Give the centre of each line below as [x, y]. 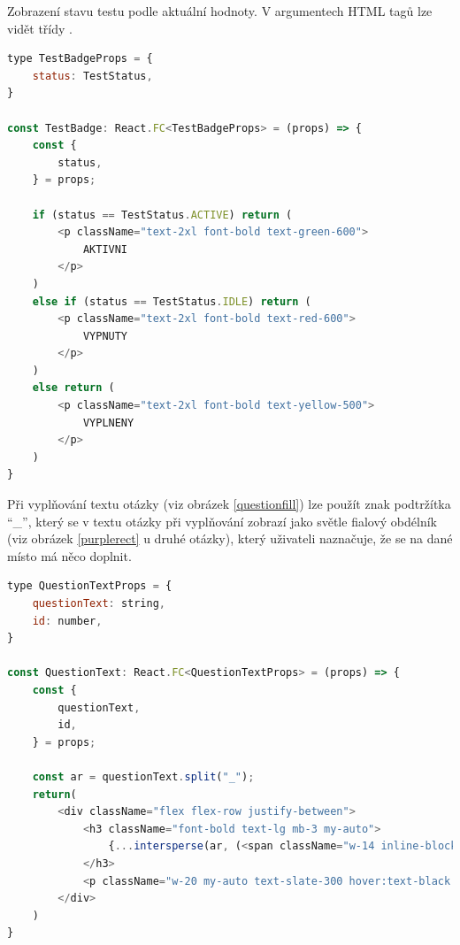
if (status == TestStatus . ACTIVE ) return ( [162, 215]
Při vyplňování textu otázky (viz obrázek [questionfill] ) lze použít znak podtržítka [229, 504]
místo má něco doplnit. [69, 555]
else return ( [73, 388]
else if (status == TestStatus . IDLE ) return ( [172, 301]
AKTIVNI [105, 249]
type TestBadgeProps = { [80, 59]
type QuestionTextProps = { [90, 586]
